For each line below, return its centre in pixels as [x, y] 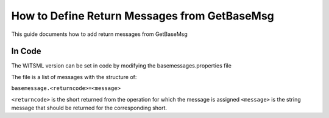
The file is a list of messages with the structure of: [74, 77]
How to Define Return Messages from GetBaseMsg [143, 16]
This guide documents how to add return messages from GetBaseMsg [100, 34]
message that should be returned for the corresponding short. [89, 108]
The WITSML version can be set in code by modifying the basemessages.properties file [121, 66]
